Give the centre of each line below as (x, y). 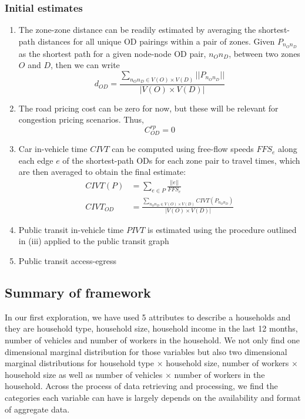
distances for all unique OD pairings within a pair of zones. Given (156, 41)
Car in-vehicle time (53, 149)
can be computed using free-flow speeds (183, 149)
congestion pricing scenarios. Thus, (81, 119)
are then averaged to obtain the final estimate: (102, 172)
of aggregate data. (37, 409)
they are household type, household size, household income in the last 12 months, (151, 328)
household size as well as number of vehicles (84, 374)
